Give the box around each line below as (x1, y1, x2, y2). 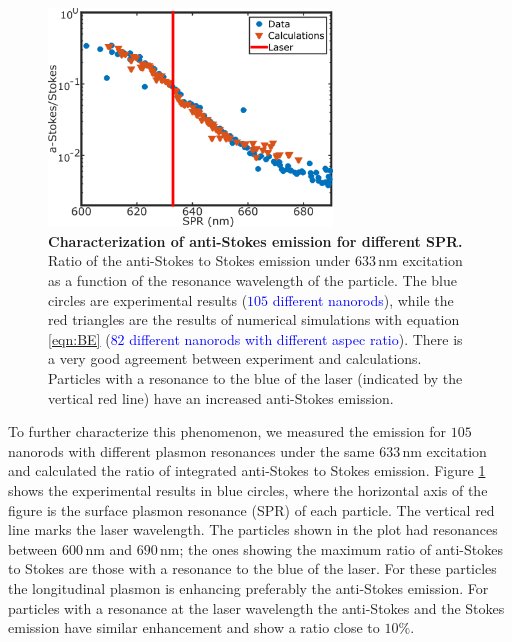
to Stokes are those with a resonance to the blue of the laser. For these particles (8, 558, 497, 579)
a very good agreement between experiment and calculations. (48, 348, 422, 369)
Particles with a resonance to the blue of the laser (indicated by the (48, 368, 463, 389)
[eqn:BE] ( (48, 328, 111, 349)
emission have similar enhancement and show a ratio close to (8, 617, 380, 638)
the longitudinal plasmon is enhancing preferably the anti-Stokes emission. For (8, 577, 489, 598)
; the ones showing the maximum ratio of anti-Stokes (179, 538, 503, 559)
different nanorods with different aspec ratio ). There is (129, 328, 463, 349)
